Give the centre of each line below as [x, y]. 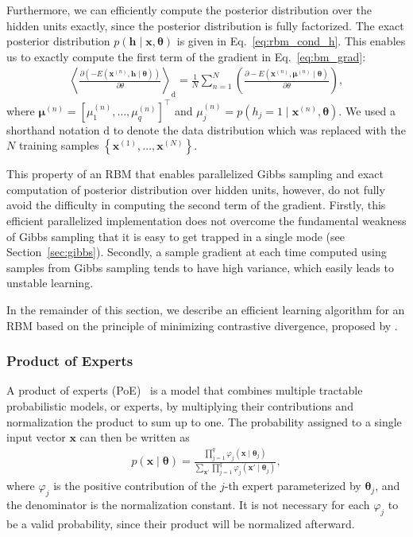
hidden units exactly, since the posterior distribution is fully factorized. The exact [205, 25]
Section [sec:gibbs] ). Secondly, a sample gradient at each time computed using [197, 252]
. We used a [367, 110]
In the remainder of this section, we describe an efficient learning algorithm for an [206, 310]
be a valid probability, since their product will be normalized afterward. [181, 523]
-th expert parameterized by [293, 486]
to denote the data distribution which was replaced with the [259, 129]
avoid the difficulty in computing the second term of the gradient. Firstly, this [196, 205]
